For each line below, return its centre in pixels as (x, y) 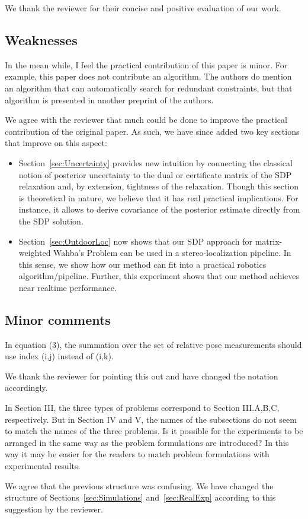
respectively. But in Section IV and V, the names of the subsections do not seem (151, 419)
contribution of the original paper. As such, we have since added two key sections (152, 131)
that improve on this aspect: (56, 143)
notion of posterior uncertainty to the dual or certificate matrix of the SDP (155, 174)
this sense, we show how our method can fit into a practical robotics (142, 264)
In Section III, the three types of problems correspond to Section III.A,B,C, (142, 408)
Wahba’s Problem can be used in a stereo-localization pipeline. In (172, 253)
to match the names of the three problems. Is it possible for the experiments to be (154, 431)
